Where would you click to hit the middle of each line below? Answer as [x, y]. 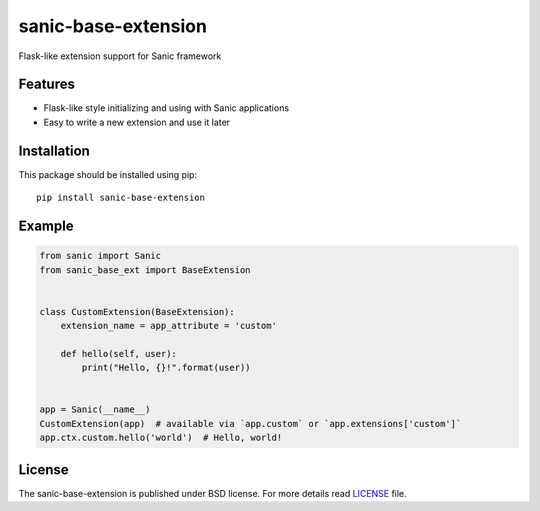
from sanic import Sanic [100, 256]
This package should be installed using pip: [108, 174]
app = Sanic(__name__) [95, 409]
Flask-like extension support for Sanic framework [120, 56]
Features [46, 84]
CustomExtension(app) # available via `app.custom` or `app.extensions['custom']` [250, 423]
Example [46, 225]
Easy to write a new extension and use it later [136, 122]
